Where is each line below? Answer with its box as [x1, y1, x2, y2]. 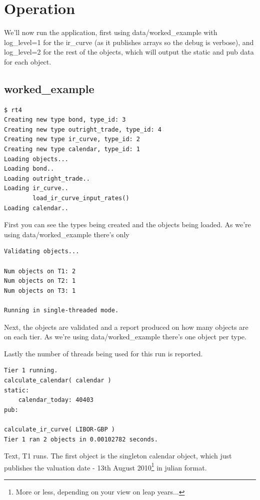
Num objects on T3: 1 [4, 287, 76, 294]
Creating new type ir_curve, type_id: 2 [4, 136, 140, 143]
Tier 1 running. [4, 367, 58, 374]
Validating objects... [4, 248, 79, 255]
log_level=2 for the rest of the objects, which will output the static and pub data [4, 47, 254, 57]
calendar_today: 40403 [18, 396, 93, 404]
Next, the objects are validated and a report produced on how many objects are [4, 321, 248, 332]
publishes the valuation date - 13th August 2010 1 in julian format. [4, 460, 207, 472]
